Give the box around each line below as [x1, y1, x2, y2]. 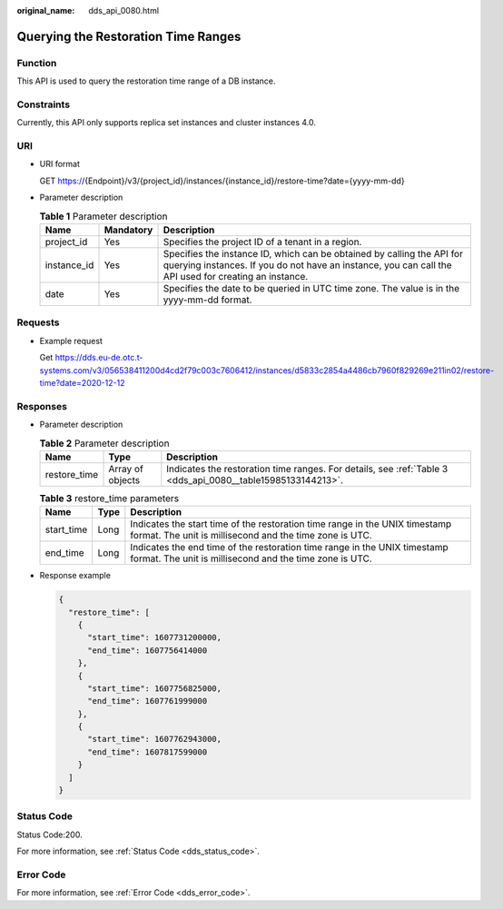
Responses [16, 400, 68, 412]
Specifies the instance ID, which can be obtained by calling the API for [163, 247, 463, 260]
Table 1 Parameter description [39, 210, 168, 222]
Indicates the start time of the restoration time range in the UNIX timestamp [130, 518, 452, 530]
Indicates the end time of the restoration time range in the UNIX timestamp [130, 541, 449, 554]
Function [16, 56, 57, 69]
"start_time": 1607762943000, [87, 734, 222, 745]
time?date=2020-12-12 [39, 377, 125, 388]
